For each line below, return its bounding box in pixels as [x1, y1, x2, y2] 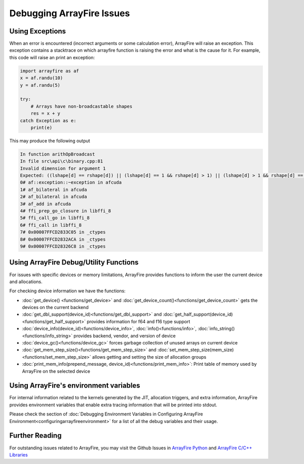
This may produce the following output [9, 137, 91, 144]
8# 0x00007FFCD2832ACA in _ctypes [20, 236, 106, 242]
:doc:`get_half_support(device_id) [163, 312, 233, 318]
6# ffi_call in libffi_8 [20, 222, 82, 228]
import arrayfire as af [20, 68, 80, 73]
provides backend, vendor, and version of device [73, 332, 176, 339]
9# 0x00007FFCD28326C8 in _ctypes [20, 244, 106, 249]
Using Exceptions [9, 27, 66, 35]
